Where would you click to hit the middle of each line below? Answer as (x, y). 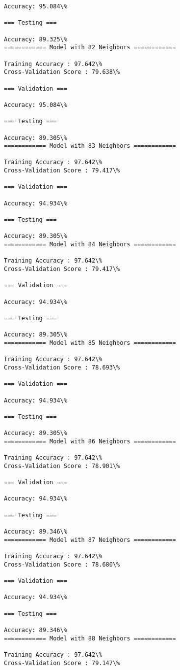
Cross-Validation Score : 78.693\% (62, 367)
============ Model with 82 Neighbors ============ (90, 48)
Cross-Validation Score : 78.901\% (62, 466)
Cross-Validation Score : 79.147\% (62, 663)
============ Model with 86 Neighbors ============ (90, 441)
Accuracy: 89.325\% (36, 39)
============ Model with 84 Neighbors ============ (90, 245)
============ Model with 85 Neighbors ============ (90, 343)
